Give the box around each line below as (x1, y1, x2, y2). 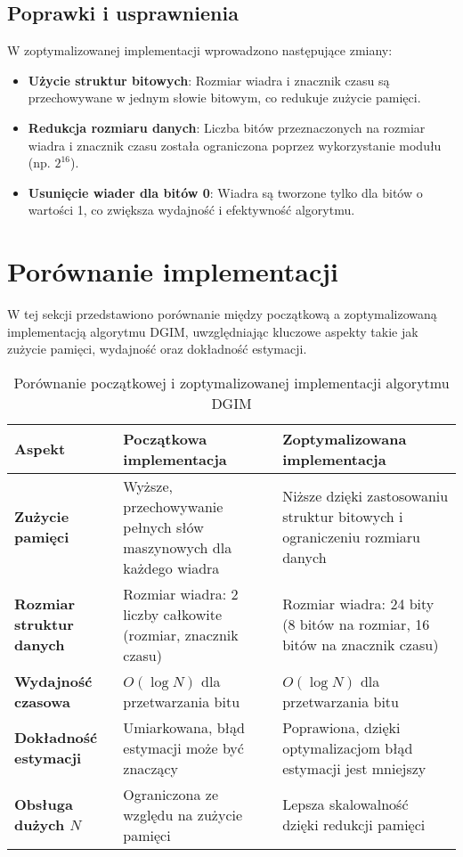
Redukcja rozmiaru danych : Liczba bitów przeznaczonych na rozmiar (28, 118, 426, 136)
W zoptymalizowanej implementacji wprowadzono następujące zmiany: (7, 41, 393, 60)
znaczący (123, 757, 179, 779)
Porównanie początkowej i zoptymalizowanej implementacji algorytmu (13, 371, 450, 393)
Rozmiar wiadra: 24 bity (282, 593, 435, 615)
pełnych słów (123, 516, 204, 537)
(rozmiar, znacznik (123, 624, 239, 645)
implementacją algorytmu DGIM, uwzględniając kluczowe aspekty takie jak (7, 322, 418, 340)
